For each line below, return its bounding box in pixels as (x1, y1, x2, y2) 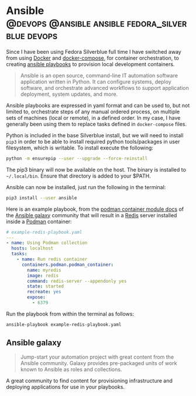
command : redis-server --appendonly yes (27, 278, 127, 284)
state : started (27, 283, 64, 290)
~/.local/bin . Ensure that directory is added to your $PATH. (6, 172, 151, 179)
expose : (27, 294, 46, 300)
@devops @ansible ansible (6, 16, 125, 30)
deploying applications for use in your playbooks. (6, 383, 125, 390)
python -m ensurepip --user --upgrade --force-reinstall (6, 155, 148, 161)
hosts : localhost (11, 245, 54, 252)
